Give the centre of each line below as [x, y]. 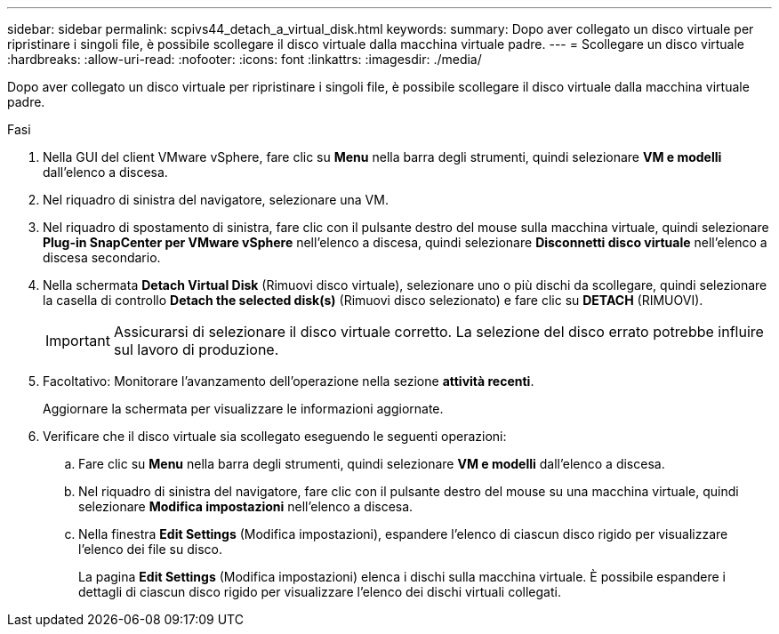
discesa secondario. [102, 257]
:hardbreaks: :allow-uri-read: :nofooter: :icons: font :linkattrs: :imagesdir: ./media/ [245, 59]
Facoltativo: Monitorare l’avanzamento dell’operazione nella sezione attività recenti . [289, 381]
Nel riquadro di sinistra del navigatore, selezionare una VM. [216, 200]
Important [78, 341]
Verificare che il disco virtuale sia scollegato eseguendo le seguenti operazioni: [275, 436]
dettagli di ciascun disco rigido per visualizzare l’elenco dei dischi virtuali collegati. [320, 592]
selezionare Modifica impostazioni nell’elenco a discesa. [246, 506]
